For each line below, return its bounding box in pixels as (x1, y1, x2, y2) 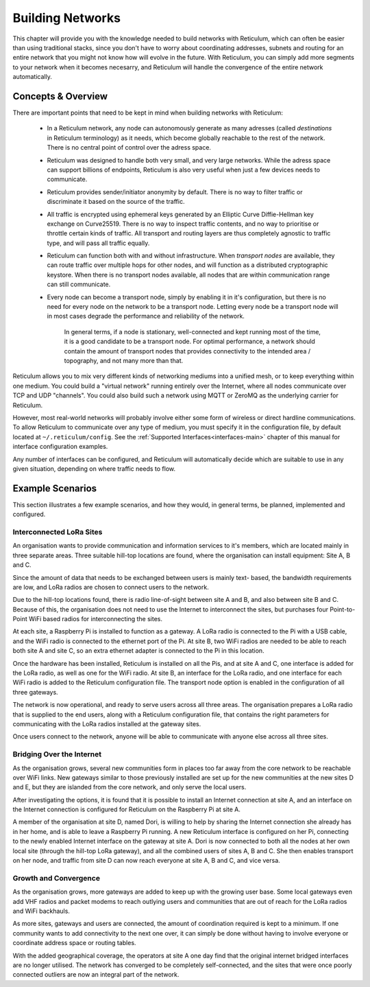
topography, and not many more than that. (64, 357, 184, 364)
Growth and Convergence (12, 873, 101, 883)
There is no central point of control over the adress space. (47, 143, 212, 152)
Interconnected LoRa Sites (12, 527, 103, 537)
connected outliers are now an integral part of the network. (12, 971, 180, 979)
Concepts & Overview (12, 90, 108, 102)
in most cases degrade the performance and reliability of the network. (47, 312, 245, 321)
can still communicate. (47, 280, 111, 288)
